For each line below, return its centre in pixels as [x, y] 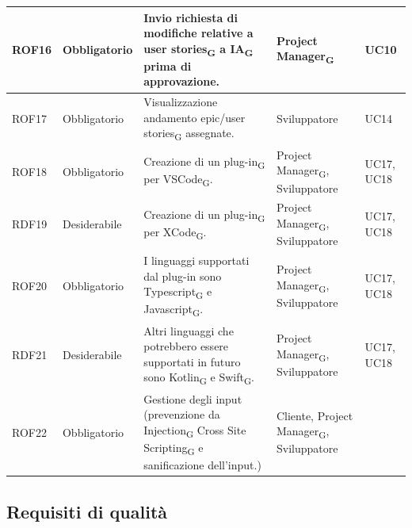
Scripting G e [174, 448]
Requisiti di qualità [87, 511]
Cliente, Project [315, 415]
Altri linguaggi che [189, 330]
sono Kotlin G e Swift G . [199, 378]
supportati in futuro [192, 361]
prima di [168, 65]
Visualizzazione [181, 102]
